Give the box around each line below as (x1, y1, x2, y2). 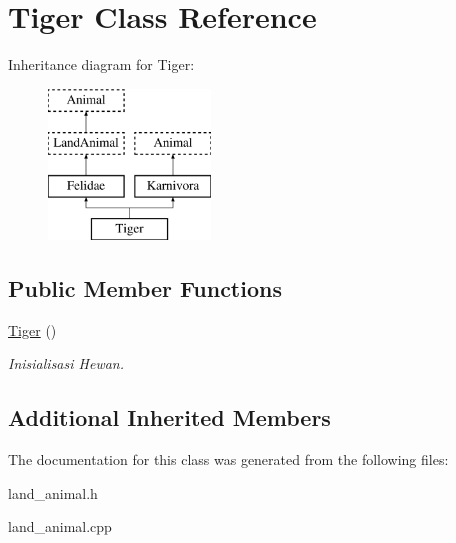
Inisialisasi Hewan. (8, 353, 125, 374)
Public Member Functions (8, 272, 282, 303)
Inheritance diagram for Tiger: (8, 54, 195, 75)
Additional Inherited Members (8, 402, 331, 433)
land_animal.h (8, 482, 98, 503)
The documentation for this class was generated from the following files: (8, 449, 449, 470)
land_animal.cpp (8, 516, 112, 537)
